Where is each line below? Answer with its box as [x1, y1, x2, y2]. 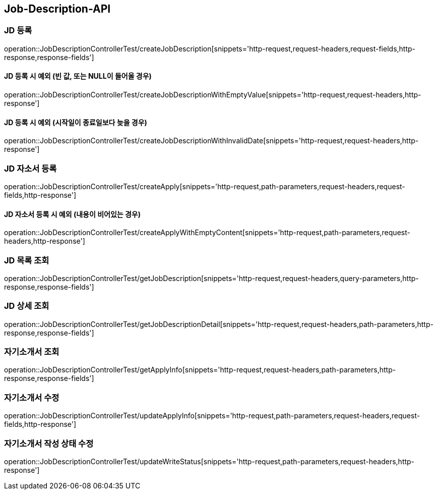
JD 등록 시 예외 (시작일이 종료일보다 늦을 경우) [4, 118, 147, 127]
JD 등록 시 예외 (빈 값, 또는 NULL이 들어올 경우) [4, 72, 152, 81]
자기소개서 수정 [4, 392, 59, 403]
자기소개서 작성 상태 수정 [4, 438, 94, 449]
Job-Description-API [4, 3, 111, 15]
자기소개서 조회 [4, 347, 59, 357]
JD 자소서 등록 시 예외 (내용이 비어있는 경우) [4, 209, 141, 218]
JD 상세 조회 [4, 301, 49, 311]
